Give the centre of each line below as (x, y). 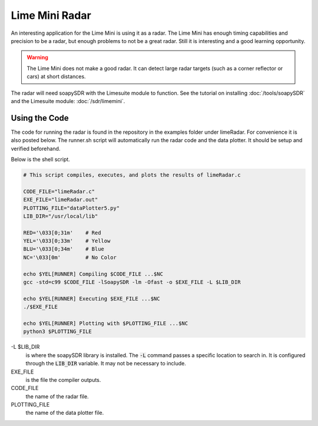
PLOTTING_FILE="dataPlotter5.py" (72, 208)
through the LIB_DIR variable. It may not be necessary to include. (106, 364)
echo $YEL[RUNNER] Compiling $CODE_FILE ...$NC (93, 274)
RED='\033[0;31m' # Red (62, 232)
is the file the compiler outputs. (63, 379)
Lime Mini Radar (51, 15)
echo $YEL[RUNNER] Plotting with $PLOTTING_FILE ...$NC (106, 323)
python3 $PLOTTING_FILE (58, 332)
